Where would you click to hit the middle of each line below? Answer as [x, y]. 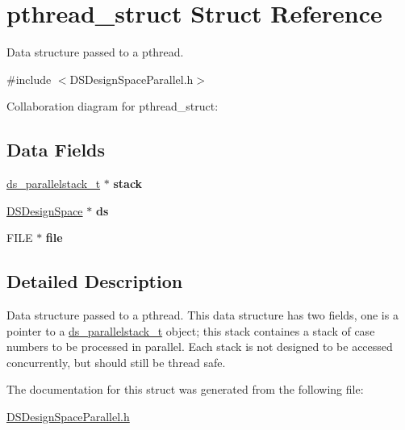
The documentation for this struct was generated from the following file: [185, 389]
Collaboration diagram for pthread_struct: [113, 106]
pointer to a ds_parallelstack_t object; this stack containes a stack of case [191, 330]
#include [29, 79]
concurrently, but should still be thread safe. [116, 362]
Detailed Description [95, 281]
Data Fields [56, 150]
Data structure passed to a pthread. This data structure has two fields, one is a [202, 315]
